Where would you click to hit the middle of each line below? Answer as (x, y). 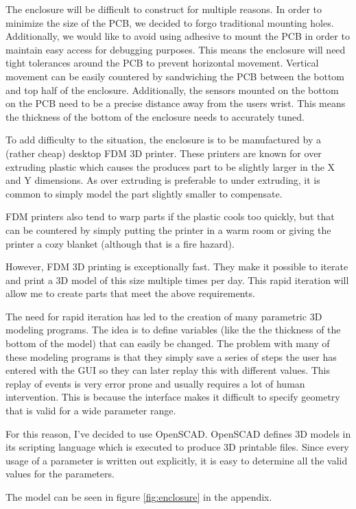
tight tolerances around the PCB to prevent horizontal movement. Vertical (162, 63)
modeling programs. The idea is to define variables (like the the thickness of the (173, 330)
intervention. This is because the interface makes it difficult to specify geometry (173, 397)
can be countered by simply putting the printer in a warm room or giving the (168, 229)
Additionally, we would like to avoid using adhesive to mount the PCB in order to (178, 36)
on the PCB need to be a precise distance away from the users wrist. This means (176, 103)
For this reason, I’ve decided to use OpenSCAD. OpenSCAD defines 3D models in (178, 433)
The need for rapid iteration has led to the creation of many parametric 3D (164, 316)
